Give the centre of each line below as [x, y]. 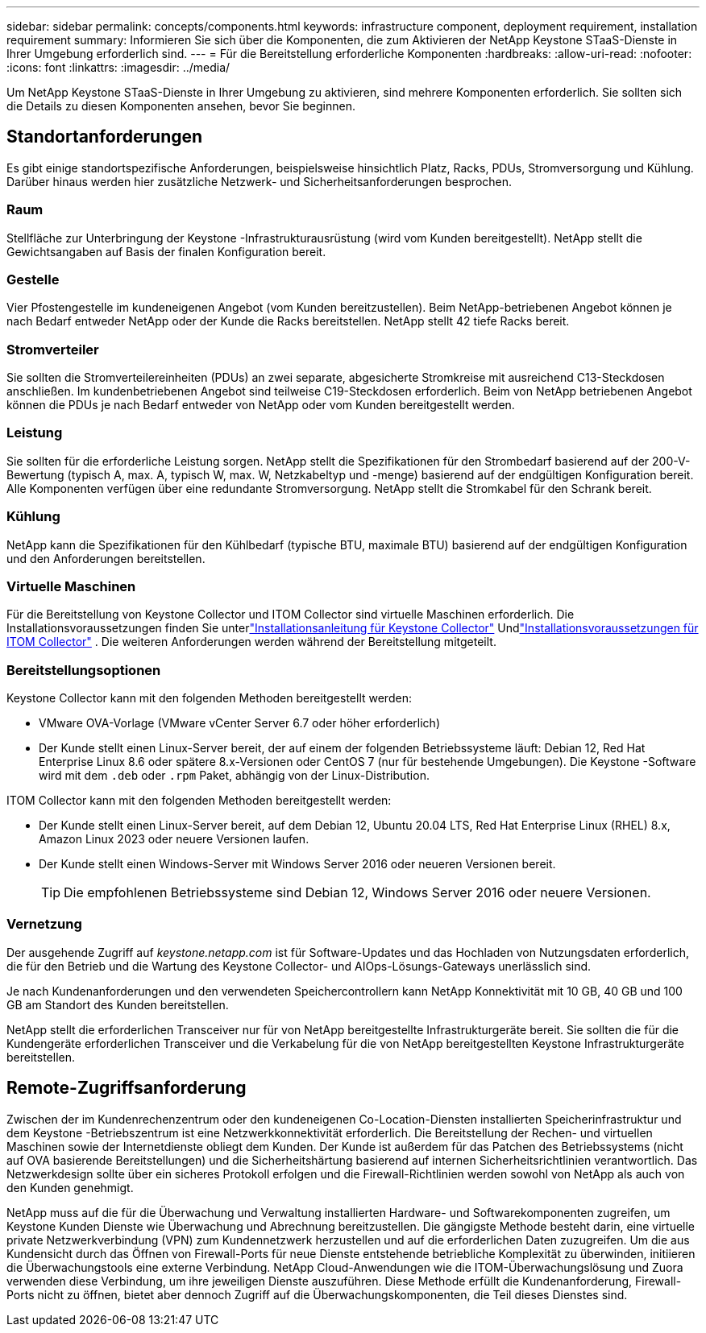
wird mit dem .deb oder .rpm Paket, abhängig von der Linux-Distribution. [234, 776]
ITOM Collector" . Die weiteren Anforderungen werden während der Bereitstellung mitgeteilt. [251, 642]
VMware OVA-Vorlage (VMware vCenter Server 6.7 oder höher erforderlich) [239, 723]
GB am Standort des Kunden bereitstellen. [118, 1004]
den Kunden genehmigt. [70, 1187]
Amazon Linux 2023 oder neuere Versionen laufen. [174, 839]
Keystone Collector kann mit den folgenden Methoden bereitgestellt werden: [209, 698]
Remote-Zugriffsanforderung [127, 1088]
